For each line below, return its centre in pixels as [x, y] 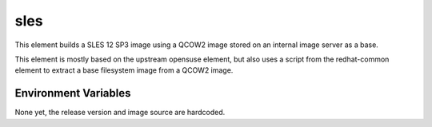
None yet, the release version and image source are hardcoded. [120, 113]
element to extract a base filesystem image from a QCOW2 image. [124, 70]
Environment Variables [73, 93]
